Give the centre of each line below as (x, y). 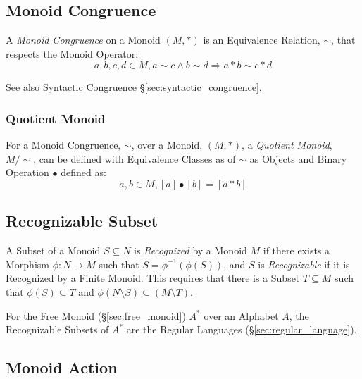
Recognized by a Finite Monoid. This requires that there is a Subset (153, 278)
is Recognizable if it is (304, 264)
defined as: (83, 172)
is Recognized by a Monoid (191, 250)
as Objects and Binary (298, 158)
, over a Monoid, (167, 145)
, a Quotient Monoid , (287, 145)
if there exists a (297, 250)
